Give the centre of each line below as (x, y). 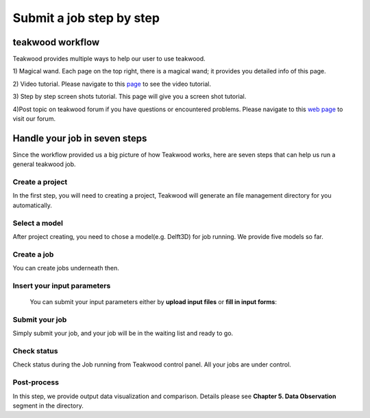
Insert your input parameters (62, 286)
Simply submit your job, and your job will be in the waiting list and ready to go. (123, 334)
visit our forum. (34, 119)
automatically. (33, 205)
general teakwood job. (44, 164)
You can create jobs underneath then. (66, 268)
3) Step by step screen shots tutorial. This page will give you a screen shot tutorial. (129, 97)
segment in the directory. (48, 406)
